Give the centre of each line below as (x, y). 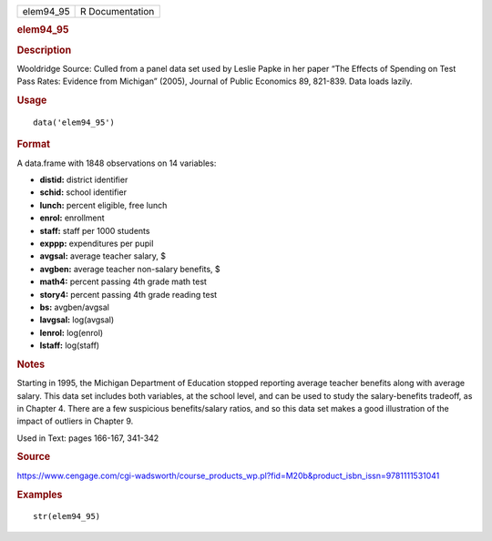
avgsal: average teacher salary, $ (102, 256)
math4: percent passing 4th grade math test (123, 281)
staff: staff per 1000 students (95, 230)
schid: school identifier (83, 192)
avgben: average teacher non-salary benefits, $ (130, 269)
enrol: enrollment (72, 218)
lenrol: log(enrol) (72, 332)
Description (44, 50)
